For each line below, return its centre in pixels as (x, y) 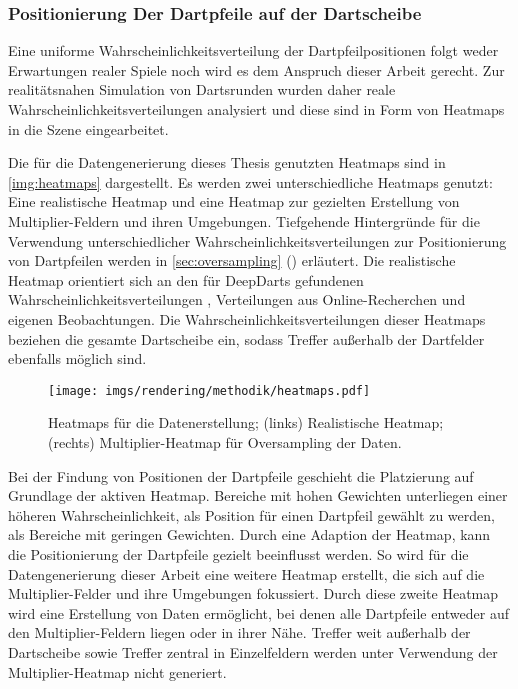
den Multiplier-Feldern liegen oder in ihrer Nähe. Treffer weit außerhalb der (239, 632)
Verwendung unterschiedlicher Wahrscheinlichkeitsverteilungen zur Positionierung (257, 240)
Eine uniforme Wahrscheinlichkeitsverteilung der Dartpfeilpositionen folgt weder (253, 50)
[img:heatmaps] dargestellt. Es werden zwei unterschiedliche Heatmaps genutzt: (250, 181)
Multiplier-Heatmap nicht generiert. (117, 671)
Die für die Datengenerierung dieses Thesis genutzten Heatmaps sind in (227, 162)
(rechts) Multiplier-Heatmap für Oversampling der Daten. (225, 441)
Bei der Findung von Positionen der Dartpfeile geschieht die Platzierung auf (241, 475)
